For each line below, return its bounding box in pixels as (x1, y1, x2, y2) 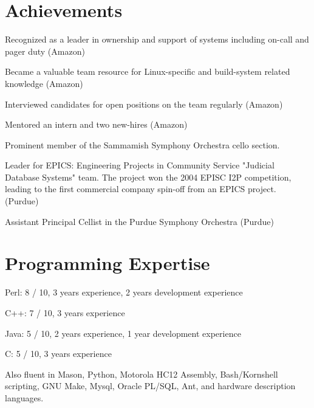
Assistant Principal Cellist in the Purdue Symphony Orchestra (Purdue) (5, 215, 275, 227)
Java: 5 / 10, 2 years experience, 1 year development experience (5, 327, 241, 339)
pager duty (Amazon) (5, 44, 85, 57)
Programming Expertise (5, 251, 210, 275)
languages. (5, 391, 44, 404)
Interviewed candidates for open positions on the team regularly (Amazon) (5, 97, 283, 110)
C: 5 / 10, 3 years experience (5, 347, 112, 360)
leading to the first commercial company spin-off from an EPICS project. (5, 182, 276, 195)
